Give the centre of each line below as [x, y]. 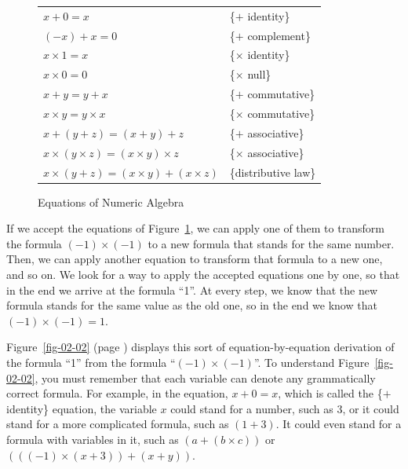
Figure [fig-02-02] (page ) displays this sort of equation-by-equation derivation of [200, 347]
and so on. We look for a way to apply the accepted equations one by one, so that [203, 274]
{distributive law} [273, 172]
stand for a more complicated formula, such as [118, 424]
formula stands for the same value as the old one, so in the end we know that [192, 305]
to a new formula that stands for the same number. [271, 243]
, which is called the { [330, 393]
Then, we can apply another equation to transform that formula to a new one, [195, 259]
